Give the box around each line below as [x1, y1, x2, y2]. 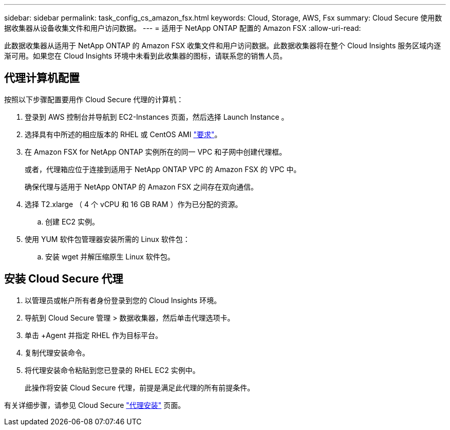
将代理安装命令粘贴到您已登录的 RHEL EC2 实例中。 [25, 365, 200, 375]
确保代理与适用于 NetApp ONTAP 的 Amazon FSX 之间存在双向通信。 [25, 182, 258, 191]
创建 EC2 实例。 [45, 217, 100, 226]
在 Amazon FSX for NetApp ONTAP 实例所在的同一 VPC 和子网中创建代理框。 [25, 147, 287, 156]
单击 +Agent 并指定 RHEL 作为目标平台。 [25, 330, 163, 340]
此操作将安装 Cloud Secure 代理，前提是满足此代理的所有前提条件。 [25, 383, 255, 392]
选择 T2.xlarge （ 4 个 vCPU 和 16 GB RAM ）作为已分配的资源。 [25, 199, 242, 209]
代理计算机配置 [4, 71, 80, 85]
